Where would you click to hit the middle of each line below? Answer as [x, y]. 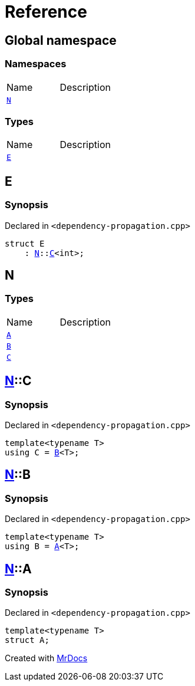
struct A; [27, 640]
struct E [25, 243]
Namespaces [36, 64]
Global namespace [61, 40]
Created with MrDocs [46, 658]
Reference [46, 12]
